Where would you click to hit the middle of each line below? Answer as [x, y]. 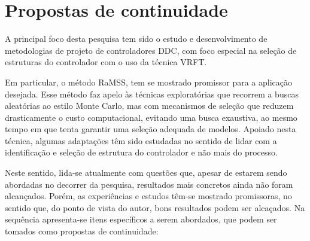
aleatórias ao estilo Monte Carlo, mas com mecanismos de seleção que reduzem [149, 106]
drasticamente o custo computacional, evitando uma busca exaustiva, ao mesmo [151, 117]
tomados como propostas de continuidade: [82, 231]
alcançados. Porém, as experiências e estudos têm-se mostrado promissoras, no [148, 196]
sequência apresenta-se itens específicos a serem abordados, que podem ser [141, 219]
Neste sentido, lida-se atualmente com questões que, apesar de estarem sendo [146, 173]
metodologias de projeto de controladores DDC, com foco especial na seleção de [151, 50]
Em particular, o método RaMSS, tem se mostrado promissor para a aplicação [149, 82]
